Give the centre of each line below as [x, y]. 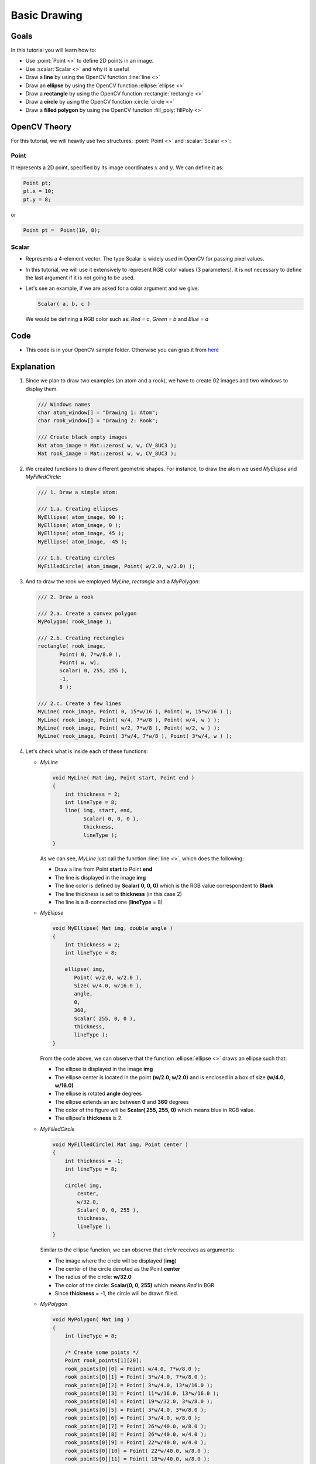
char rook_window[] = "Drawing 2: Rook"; [98, 421]
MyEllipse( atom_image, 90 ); [81, 517]
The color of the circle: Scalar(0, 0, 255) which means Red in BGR [135, 1285]
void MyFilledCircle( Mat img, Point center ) [120, 1144]
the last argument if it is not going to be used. [80, 278]
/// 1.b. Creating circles [76, 558]
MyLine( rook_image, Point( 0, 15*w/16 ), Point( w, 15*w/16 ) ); [135, 712]
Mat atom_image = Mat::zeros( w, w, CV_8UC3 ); [107, 445]
